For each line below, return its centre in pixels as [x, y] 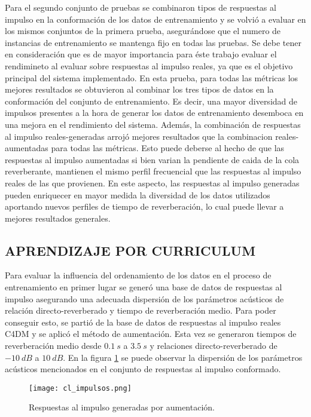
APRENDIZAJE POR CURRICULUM [130, 250]
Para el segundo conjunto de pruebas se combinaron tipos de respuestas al [141, 7]
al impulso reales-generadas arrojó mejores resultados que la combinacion [139, 136]
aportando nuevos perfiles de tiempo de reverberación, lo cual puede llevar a [144, 206]
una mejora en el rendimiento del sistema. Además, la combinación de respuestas [153, 124]
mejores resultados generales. [58, 218]
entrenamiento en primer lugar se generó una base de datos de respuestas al [144, 287]
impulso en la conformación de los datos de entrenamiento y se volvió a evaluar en [155, 19]
